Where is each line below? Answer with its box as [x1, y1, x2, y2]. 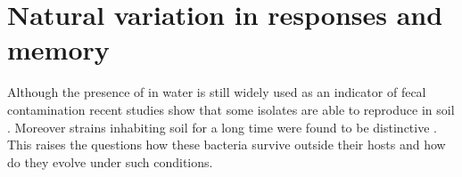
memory [7, 31, 110, 68]
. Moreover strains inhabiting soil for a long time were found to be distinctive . [7, 117, 437, 136]
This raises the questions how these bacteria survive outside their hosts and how [7, 135, 446, 154]
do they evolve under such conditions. [7, 152, 213, 171]
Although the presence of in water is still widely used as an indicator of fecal [7, 83, 426, 101]
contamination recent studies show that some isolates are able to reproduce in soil [7, 100, 455, 118]
